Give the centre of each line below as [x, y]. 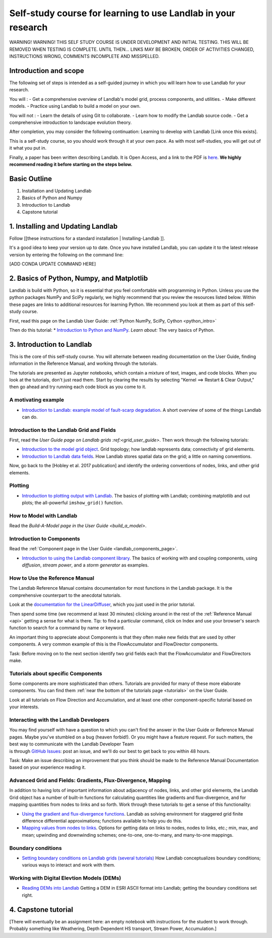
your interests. [24, 707]
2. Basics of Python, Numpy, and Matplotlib [79, 278]
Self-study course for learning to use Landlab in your [122, 13]
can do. [30, 417]
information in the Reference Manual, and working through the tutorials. [84, 363]
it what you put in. [28, 148]
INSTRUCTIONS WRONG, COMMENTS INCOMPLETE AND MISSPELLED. [84, 56]
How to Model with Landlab [43, 516]
